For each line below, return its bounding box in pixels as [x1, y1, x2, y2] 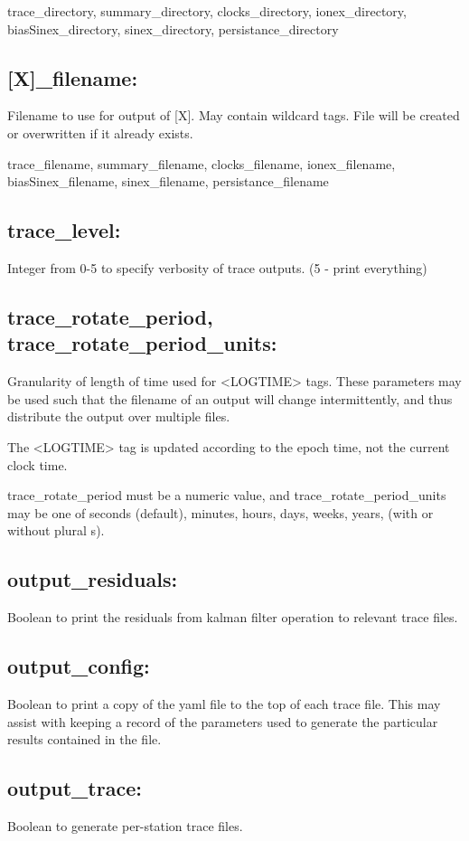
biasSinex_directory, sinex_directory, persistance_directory [7, 19, 339, 38]
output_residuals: [7, 565, 178, 593]
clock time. [7, 455, 68, 474]
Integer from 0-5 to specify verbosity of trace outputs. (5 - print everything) [7, 258, 427, 277]
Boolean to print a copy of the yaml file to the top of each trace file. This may [7, 694, 441, 713]
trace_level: [7, 216, 121, 244]
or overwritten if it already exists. [7, 123, 193, 142]
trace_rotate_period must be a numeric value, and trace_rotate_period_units [7, 486, 446, 505]
